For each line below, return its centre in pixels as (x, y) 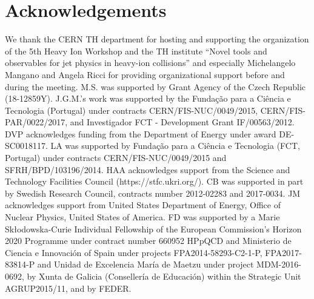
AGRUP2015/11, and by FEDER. (68, 288)
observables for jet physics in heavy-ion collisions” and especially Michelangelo (150, 63)
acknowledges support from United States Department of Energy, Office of (143, 205)
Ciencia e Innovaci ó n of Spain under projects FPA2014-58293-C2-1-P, (134, 252)
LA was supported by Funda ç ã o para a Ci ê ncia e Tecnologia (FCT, (175, 146)
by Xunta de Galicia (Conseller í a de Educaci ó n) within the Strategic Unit (164, 276)
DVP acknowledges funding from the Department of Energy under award (141, 133)
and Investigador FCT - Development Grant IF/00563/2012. (182, 122)
